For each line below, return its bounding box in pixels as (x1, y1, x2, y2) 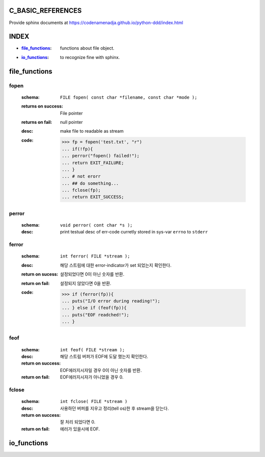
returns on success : (21, 103, 63, 109)
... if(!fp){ (61, 146, 93, 152)
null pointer (60, 119, 83, 125)
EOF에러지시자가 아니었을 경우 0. (60, 374, 124, 380)
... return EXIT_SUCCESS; (61, 194, 124, 200)
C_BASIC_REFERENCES (9, 6, 82, 15)
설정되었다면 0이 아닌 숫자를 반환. (60, 271, 125, 277)
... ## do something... (61, 180, 119, 186)
